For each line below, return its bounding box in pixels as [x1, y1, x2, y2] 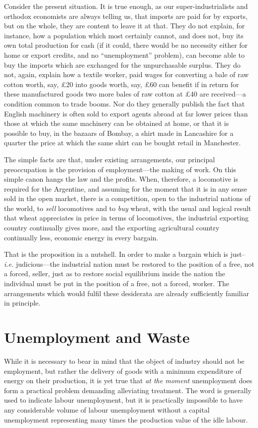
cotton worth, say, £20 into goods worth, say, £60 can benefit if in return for [4, 79, 239, 89]
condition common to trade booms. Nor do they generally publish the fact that [4, 98, 245, 108]
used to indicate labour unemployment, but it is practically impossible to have [4, 395, 243, 405]
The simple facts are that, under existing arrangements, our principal [4, 154, 215, 164]
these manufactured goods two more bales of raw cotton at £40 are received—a [4, 89, 246, 99]
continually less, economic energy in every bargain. [4, 232, 159, 242]
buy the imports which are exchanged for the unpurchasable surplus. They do [4, 59, 241, 70]
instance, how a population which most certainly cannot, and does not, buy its [4, 30, 244, 40]
